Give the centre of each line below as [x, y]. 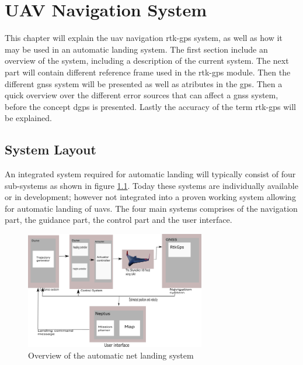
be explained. [28, 118]
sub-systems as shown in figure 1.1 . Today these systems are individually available [151, 185]
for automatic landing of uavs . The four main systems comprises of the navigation [151, 208]
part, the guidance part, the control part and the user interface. [119, 220]
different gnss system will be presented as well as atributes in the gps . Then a [144, 83]
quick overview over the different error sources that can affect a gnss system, [142, 95]
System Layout [50, 149]
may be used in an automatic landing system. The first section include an [136, 49]
